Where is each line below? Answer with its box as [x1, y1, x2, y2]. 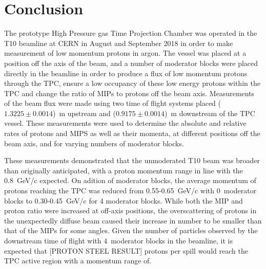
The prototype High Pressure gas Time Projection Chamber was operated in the [4, 28, 257, 38]
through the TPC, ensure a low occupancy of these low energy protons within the [4, 78, 260, 88]
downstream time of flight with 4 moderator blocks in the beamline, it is [4, 235, 233, 245]
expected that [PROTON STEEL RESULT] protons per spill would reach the [4, 245, 248, 256]
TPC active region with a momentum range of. [4, 255, 152, 266]
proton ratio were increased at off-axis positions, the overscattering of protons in [4, 205, 257, 216]
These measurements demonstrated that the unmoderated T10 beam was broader [4, 155, 260, 166]
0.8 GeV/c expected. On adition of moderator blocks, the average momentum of [4, 175, 256, 186]
